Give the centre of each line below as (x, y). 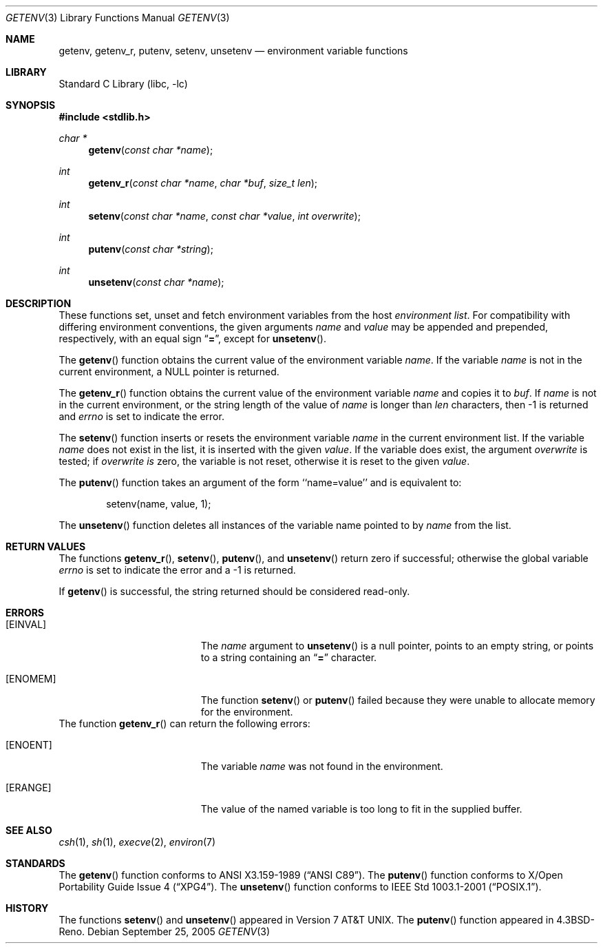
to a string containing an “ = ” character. (289, 657)
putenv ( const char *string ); (151, 249)
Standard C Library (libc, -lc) (123, 84)
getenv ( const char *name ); (151, 150)
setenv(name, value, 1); (159, 504)
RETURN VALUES (46, 546)
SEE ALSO (29, 830)
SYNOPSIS (31, 105)
